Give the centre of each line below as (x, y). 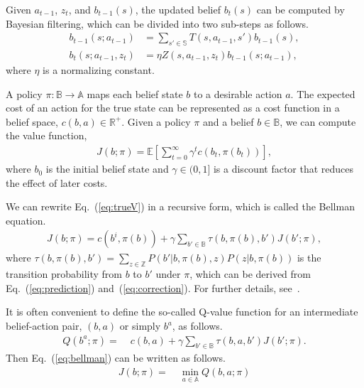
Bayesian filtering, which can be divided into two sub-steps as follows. (157, 23)
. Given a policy (156, 121)
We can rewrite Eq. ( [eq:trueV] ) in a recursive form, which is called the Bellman (180, 206)
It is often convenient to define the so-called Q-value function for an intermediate (182, 312)
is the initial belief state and (107, 169)
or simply (140, 326)
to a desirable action (238, 93)
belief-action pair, (44, 326)
